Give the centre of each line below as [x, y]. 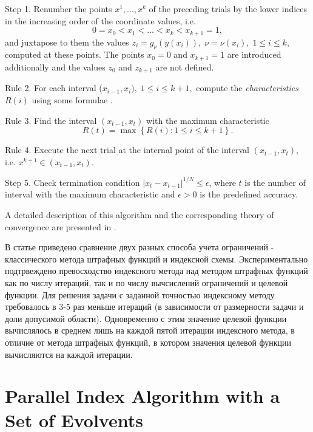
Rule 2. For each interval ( [54, 88]
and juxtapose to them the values [67, 42]
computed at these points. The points [75, 54]
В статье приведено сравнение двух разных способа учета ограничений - [140, 247]
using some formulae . [72, 99]
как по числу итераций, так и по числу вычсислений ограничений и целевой [146, 282]
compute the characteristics [247, 88]
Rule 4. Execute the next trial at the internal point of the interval [127, 150]
